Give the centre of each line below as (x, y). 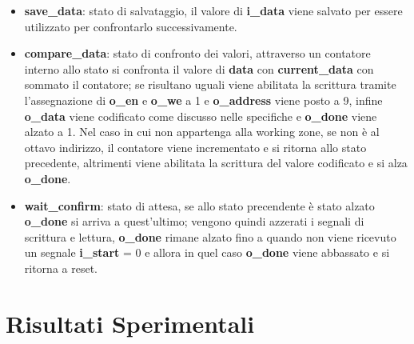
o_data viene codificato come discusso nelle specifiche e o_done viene (201, 116)
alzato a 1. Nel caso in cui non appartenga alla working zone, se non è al (202, 132)
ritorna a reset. (61, 268)
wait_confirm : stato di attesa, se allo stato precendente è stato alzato (199, 205)
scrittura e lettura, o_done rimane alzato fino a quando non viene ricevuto (210, 236)
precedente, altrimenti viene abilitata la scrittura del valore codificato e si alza (216, 163)
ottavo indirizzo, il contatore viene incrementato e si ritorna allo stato (195, 147)
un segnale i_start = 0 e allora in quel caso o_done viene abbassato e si (207, 252)
